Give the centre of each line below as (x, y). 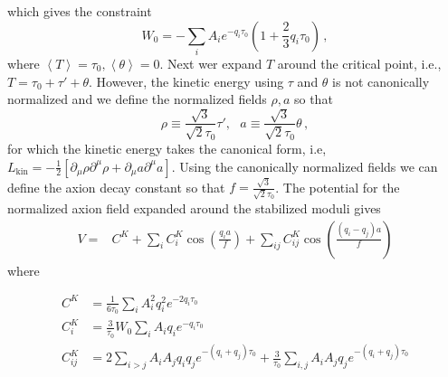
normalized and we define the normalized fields (137, 99)
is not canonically (381, 81)
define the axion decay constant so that (116, 187)
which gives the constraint (80, 11)
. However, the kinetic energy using (186, 81)
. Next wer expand (211, 63)
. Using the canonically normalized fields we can (305, 166)
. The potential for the (338, 187)
